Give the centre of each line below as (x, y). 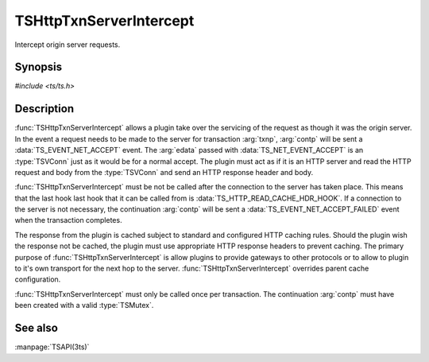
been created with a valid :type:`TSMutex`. (84, 306)
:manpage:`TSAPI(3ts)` (52, 347)
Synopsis (39, 67)
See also (37, 328)
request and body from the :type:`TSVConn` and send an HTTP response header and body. (164, 172)
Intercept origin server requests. (68, 45)
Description (44, 109)
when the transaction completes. (68, 220)
